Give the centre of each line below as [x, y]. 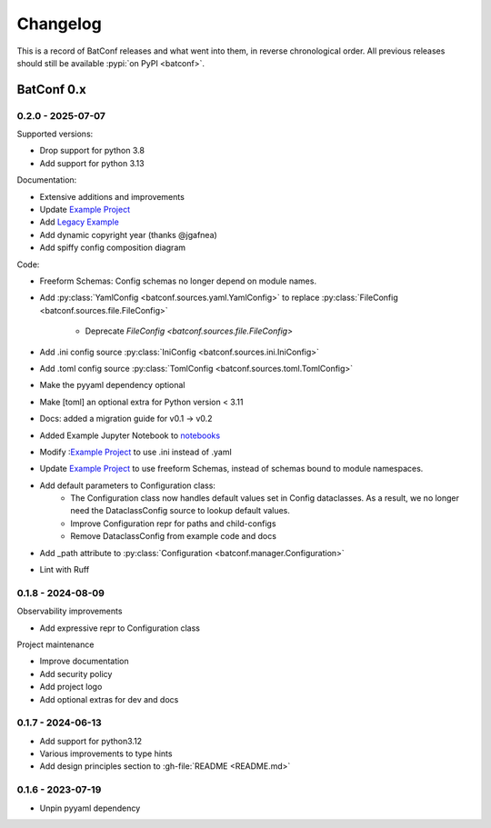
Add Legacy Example [80, 222]
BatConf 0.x [51, 90]
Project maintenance [55, 644]
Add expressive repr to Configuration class [120, 628]
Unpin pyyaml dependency [90, 808]
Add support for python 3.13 [92, 163]
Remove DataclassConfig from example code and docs [174, 536]
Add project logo [71, 687]
